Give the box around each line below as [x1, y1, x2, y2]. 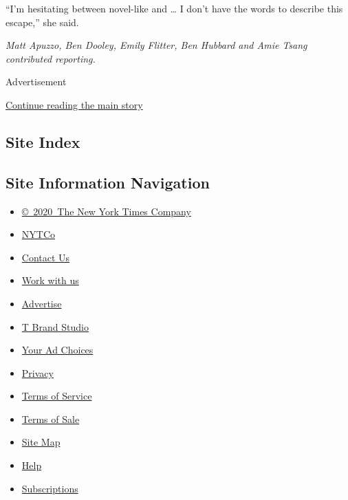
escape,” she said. [6, 14, 79, 29]
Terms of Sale [21, 411, 80, 426]
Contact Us [21, 250, 70, 264]
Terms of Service [21, 389, 92, 403]
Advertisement [6, 74, 67, 89]
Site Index [6, 131, 80, 152]
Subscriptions [21, 481, 78, 495]
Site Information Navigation [6, 171, 210, 193]
